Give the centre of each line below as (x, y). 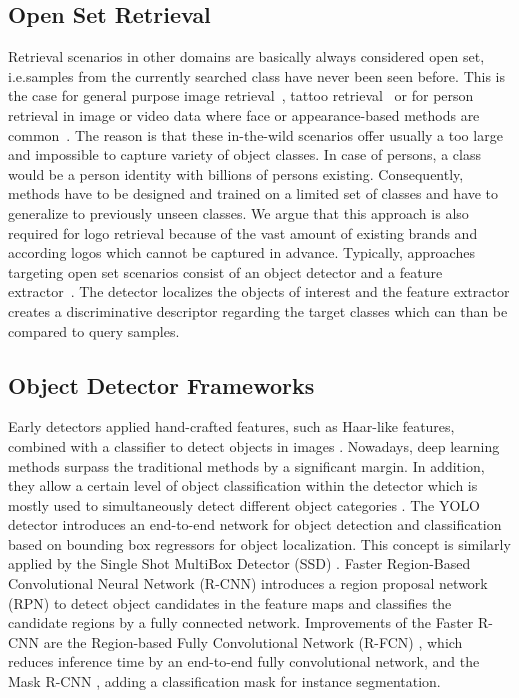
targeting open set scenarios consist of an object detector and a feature (225, 271)
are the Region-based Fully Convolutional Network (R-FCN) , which (253, 641)
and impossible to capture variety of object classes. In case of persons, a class (244, 154)
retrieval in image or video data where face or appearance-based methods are (244, 114)
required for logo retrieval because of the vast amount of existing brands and (243, 232)
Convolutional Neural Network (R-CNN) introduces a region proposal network (248, 583)
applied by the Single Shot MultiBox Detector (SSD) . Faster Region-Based (239, 563)
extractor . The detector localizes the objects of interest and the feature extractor (259, 291)
